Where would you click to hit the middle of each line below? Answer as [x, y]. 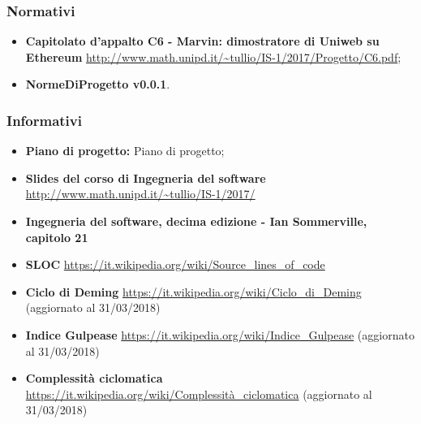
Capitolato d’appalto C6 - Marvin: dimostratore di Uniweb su [202, 41]
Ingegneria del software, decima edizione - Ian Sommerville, [196, 221]
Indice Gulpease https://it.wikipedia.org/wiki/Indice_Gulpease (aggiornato [220, 334]
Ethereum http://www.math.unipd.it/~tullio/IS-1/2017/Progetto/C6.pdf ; [213, 56]
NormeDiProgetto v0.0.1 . [98, 84]
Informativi [44, 120]
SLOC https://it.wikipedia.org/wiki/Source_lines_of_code [175, 264]
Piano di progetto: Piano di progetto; [125, 151]
